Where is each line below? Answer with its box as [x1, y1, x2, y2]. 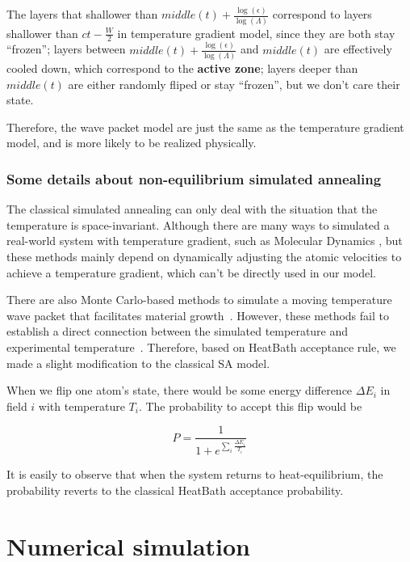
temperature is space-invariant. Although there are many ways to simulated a [6, 216, 390, 233]
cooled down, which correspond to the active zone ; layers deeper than [6, 60, 358, 77]
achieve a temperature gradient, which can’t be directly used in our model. [6, 264, 376, 281]
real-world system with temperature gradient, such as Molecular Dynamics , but [6, 232, 403, 249]
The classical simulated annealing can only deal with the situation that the [6, 201, 378, 218]
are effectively [324, 40, 392, 57]
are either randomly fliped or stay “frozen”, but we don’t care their [68, 75, 400, 92]
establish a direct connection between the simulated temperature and [6, 323, 349, 340]
